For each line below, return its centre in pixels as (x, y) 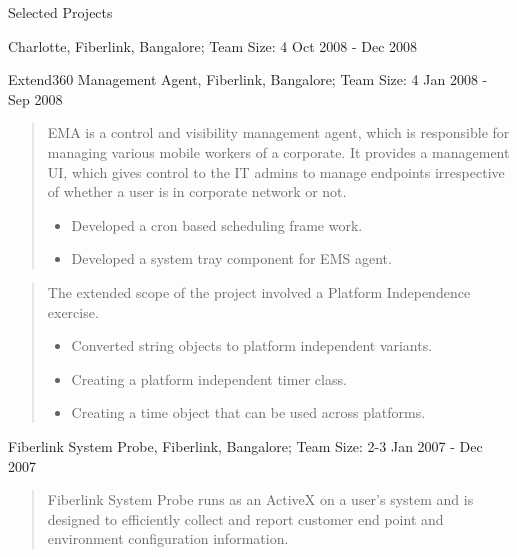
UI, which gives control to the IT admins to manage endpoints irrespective (276, 171)
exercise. (73, 311)
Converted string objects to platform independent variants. (252, 345)
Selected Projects (60, 12)
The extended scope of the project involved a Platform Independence (259, 291)
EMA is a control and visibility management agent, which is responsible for (278, 132)
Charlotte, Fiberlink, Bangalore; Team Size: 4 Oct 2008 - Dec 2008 (213, 45)
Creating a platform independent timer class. (209, 378)
